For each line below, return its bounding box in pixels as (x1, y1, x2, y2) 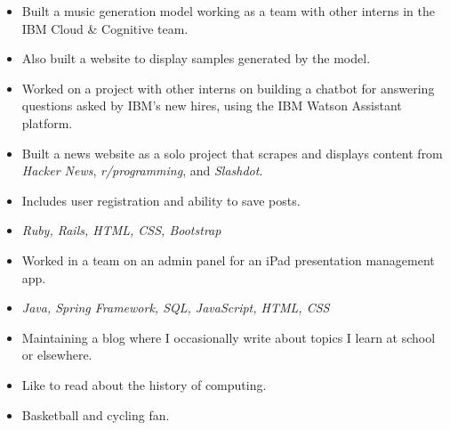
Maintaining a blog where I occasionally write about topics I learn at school (21, 328, 436, 346)
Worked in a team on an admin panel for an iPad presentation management (21, 250, 435, 269)
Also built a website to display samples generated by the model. (21, 49, 371, 68)
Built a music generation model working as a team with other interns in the (21, 2, 435, 20)
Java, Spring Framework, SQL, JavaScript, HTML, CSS (21, 298, 330, 317)
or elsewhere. (21, 345, 92, 364)
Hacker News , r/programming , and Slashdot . (21, 161, 263, 180)
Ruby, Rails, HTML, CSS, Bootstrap (21, 221, 221, 239)
